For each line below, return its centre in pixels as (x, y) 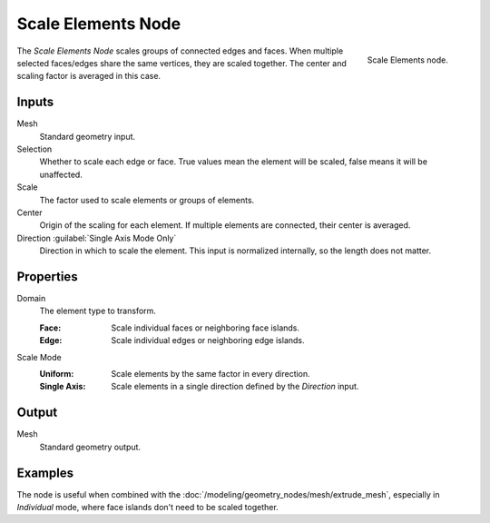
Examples (45, 473)
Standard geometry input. (88, 136)
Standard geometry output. (90, 447)
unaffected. (61, 174)
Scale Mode (39, 357)
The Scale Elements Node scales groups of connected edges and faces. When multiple (180, 51)
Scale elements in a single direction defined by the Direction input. (235, 387)
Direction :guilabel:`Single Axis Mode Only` (97, 238)
